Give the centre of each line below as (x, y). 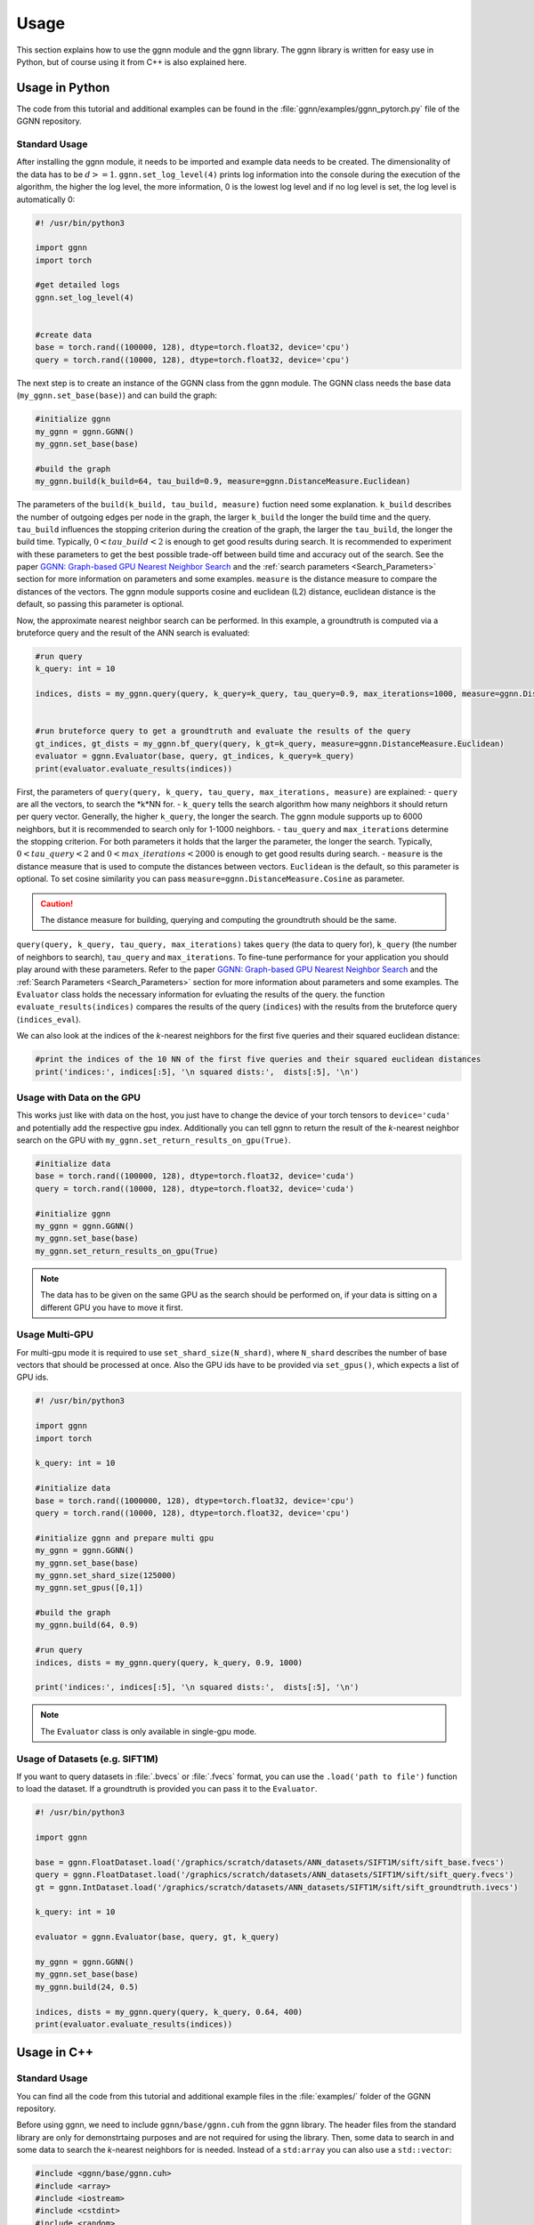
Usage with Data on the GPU (79, 1097)
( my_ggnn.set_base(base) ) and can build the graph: (117, 395)
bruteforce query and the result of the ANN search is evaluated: (133, 633)
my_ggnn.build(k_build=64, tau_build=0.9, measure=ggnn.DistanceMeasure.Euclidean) (223, 481)
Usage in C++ (55, 2053)
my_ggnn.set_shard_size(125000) (106, 1575)
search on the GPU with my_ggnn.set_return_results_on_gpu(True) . (154, 1140)
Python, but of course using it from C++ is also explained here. (132, 61)
